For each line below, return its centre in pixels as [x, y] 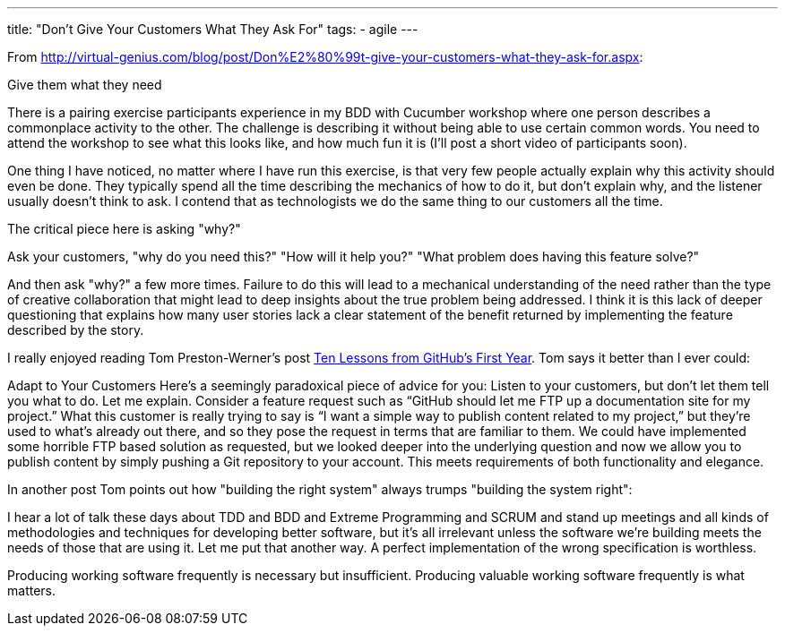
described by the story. [76, 330]
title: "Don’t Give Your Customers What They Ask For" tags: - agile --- [213, 29]
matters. [32, 590]
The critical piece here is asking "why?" [124, 229]
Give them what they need [85, 85]
